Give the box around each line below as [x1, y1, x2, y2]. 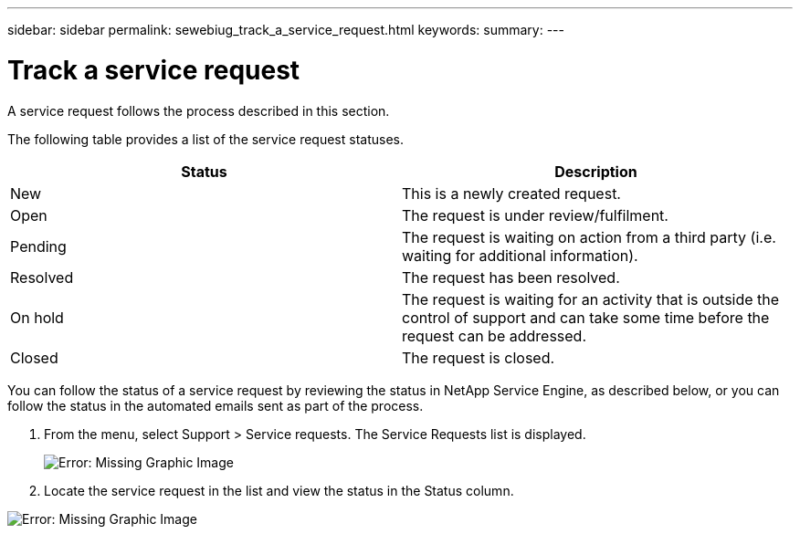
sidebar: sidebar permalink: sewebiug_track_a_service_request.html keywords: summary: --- [7, 22, 564, 37]
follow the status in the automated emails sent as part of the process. [7, 397, 424, 414]
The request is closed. [402, 348, 555, 367]
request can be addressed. [402, 326, 586, 345]
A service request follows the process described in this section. [7, 102, 390, 119]
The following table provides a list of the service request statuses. [7, 131, 404, 147]
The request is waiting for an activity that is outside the [402, 289, 780, 309]
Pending [10, 236, 67, 256]
